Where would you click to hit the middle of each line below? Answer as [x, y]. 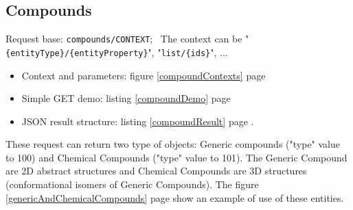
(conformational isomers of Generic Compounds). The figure [132, 184]
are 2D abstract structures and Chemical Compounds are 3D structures [156, 171]
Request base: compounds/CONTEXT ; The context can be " [127, 39]
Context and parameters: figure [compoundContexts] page [144, 75]
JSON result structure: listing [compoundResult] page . [138, 121]
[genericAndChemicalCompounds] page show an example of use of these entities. [175, 197]
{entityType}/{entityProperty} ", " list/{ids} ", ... [117, 52]
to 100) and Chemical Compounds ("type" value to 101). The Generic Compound [176, 157]
